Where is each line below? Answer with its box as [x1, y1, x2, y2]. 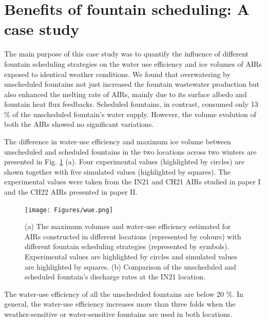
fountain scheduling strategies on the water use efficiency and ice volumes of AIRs [4, 58, 262, 69]
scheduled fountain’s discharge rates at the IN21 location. [25, 271, 205, 282]
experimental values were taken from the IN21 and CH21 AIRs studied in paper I [4, 176, 261, 187]
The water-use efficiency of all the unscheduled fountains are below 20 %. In [4, 288, 243, 299]
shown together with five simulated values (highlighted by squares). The [4, 166, 231, 177]
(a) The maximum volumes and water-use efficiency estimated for [25, 221, 231, 232]
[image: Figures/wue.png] [25, 206, 113, 214]
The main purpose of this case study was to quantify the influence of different [4, 48, 249, 59]
